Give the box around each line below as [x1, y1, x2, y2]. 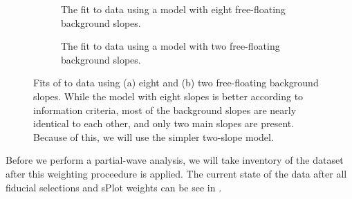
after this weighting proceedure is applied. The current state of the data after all [6, 166, 347, 180]
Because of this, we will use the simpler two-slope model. [33, 129, 274, 144]
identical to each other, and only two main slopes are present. [33, 116, 295, 131]
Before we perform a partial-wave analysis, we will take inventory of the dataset [6, 153, 344, 167]
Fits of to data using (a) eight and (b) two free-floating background [33, 75, 319, 90]
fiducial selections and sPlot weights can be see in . [6, 180, 222, 194]
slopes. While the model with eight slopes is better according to [33, 88, 304, 103]
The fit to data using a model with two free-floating [61, 39, 280, 53]
